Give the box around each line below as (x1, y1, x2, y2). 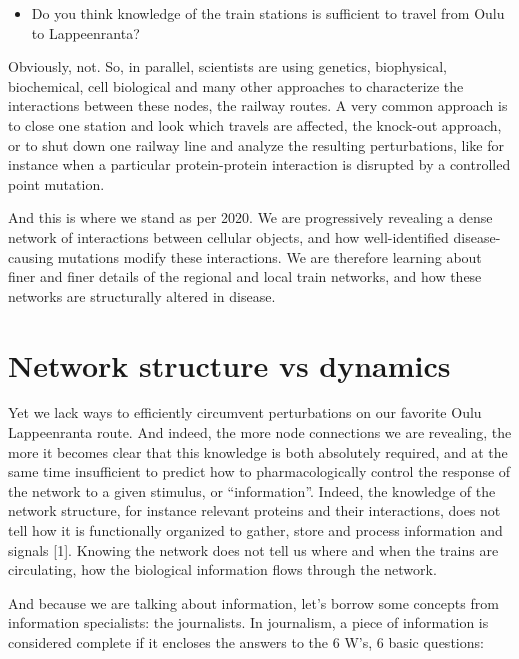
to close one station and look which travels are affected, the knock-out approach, (8, 114, 502, 135)
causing (8, 246, 54, 267)
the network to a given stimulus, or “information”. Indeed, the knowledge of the (8, 480, 496, 501)
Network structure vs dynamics (8, 344, 451, 385)
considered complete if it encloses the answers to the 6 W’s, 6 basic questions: (8, 631, 484, 652)
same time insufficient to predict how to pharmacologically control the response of (8, 461, 511, 482)
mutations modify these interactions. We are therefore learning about (57, 246, 482, 267)
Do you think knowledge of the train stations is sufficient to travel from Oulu (31, 3, 505, 23)
